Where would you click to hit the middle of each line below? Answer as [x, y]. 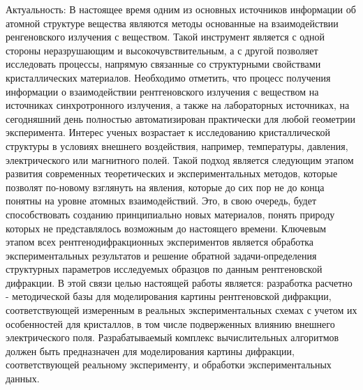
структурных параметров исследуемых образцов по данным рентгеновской [164, 269]
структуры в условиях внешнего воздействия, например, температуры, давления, [177, 145]
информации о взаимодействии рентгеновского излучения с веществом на [162, 91]
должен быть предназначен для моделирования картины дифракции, [150, 351]
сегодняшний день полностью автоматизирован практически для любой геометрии [181, 118]
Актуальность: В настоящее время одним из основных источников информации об [181, 9]
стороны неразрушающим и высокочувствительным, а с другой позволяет [162, 50]
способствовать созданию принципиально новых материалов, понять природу [170, 214]
